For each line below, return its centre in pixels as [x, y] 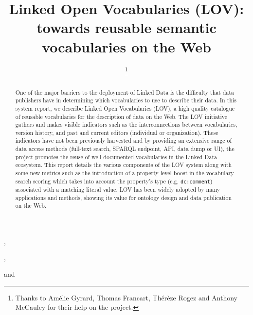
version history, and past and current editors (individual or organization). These [117, 132]
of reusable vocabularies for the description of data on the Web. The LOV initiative [121, 116]
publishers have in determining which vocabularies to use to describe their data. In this [126, 100]
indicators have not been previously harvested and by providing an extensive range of [124, 141]
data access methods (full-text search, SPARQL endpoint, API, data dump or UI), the [125, 149]
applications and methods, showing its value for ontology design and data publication [124, 197]
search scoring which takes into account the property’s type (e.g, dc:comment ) [114, 181]
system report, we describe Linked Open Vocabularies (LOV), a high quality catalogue [125, 108]
